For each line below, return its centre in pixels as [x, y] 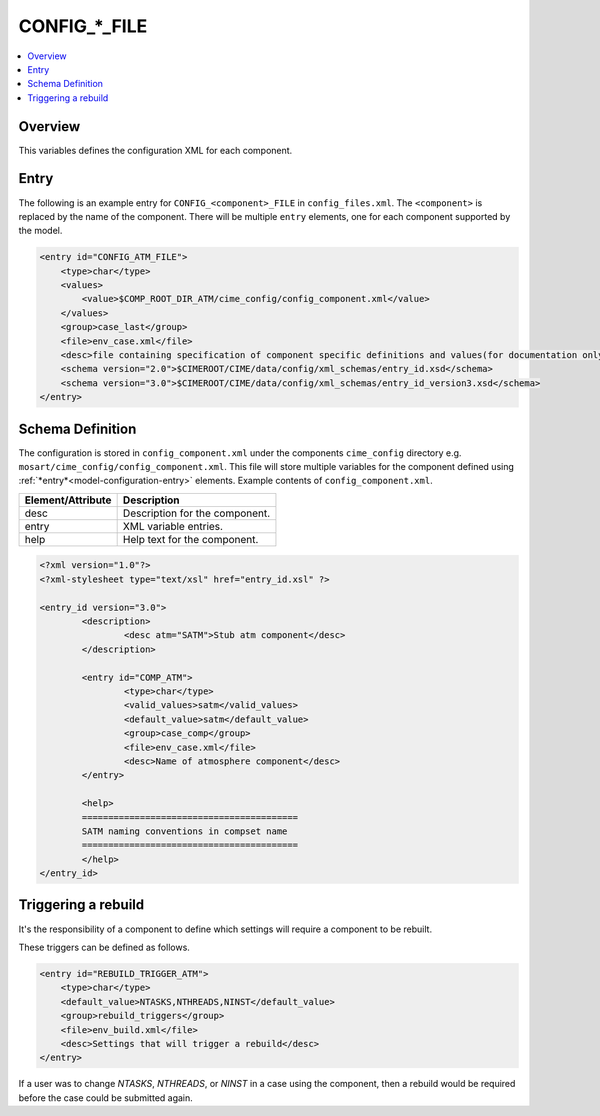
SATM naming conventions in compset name [184, 831]
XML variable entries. [173, 526]
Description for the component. [196, 513]
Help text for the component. [190, 539]
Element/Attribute [68, 500]
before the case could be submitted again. [106, 1097]
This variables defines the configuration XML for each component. [155, 150]
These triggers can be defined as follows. [104, 947]
